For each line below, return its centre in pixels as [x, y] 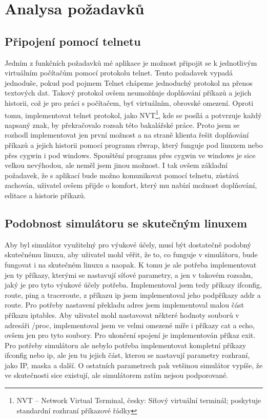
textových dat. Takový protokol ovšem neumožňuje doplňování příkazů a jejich [128, 93]
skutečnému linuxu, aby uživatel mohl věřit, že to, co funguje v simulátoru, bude [131, 254]
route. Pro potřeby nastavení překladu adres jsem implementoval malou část [124, 305]
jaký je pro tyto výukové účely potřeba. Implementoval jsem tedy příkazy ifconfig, [133, 285]
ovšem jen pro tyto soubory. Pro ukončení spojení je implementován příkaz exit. [130, 335]
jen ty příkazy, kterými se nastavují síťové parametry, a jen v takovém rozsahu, [129, 274]
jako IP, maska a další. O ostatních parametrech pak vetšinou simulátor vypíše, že [134, 365]
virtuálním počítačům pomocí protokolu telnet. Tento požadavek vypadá [119, 73]
